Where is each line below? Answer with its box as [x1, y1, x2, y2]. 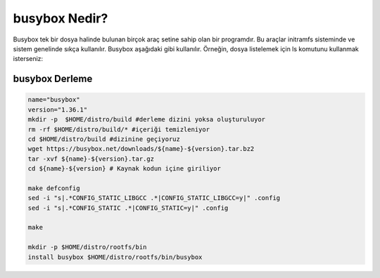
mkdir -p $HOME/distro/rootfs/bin [27, 243, 147, 251]
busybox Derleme [13, 73, 93, 85]
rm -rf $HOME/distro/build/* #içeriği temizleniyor [27, 125, 210, 133]
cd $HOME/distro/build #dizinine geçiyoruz [27, 135, 181, 143]
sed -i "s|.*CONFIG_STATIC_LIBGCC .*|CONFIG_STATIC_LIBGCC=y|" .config [27, 194, 281, 202]
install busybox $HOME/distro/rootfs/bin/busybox [27, 253, 203, 261]
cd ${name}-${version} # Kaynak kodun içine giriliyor [27, 165, 221, 173]
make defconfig [27, 184, 80, 192]
